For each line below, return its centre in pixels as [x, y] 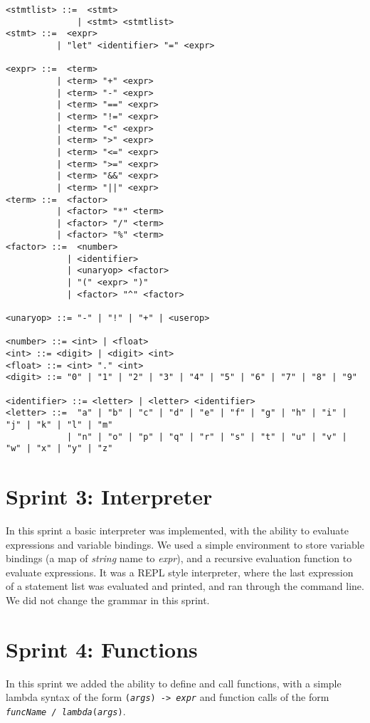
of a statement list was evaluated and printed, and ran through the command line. [185, 586]
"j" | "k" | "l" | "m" [59, 424]
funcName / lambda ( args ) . [66, 711]
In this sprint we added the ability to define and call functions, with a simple [174, 683]
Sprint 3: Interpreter [109, 496]
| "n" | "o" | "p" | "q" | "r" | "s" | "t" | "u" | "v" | [207, 437]
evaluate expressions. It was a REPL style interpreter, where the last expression [180, 572]
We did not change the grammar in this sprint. [108, 600]
